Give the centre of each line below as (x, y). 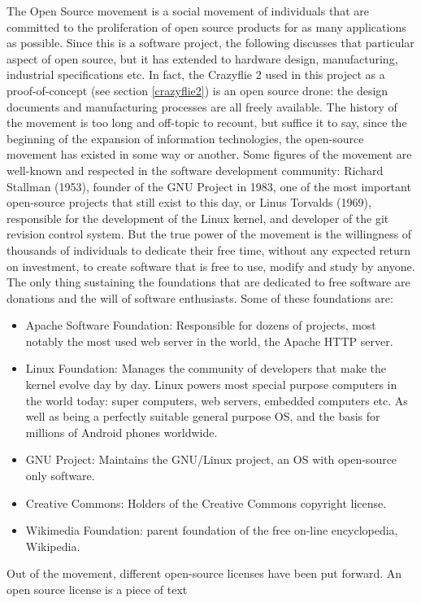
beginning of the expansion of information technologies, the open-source (185, 138)
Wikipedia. (53, 546)
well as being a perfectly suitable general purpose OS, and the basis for (203, 416)
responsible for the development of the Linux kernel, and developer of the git (198, 218)
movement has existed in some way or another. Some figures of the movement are (209, 154)
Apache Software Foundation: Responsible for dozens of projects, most (201, 325)
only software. (60, 476)
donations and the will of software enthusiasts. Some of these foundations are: (200, 297)
